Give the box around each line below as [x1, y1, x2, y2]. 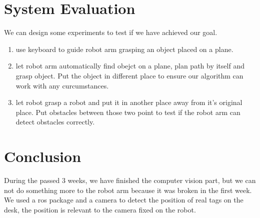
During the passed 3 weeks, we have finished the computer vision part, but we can [4, 175, 256, 185]
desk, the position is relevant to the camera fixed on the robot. [4, 204, 196, 214]
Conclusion [4, 146, 81, 166]
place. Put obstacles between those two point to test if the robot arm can [15, 106, 240, 117]
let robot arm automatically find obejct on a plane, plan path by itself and [15, 60, 244, 71]
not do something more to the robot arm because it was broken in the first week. [4, 184, 252, 195]
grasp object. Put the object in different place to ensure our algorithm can [15, 70, 243, 80]
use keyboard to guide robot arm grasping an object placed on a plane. [15, 43, 233, 54]
